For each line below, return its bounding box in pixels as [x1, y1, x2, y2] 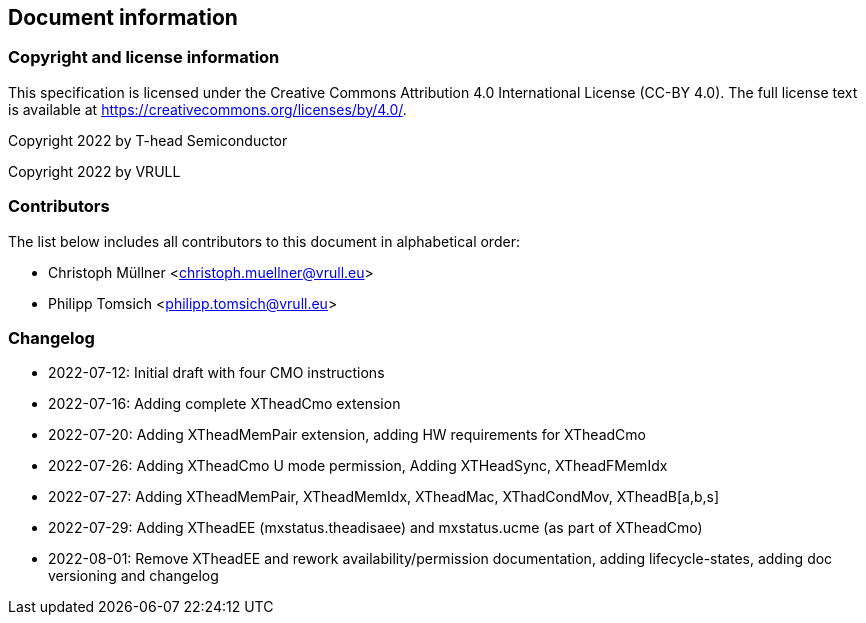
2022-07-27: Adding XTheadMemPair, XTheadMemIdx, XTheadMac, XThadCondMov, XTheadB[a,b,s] [48, 488, 720, 506]
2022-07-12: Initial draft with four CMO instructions [48, 364, 385, 382]
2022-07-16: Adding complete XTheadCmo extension [48, 395, 401, 413]
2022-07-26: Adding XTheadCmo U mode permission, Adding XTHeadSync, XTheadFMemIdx [48, 457, 668, 475]
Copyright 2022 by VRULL [8, 162, 181, 180]
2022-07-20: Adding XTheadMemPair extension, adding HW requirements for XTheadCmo [48, 426, 646, 444]
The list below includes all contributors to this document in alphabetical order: [8, 232, 520, 250]
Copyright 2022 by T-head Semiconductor [8, 131, 288, 149]
